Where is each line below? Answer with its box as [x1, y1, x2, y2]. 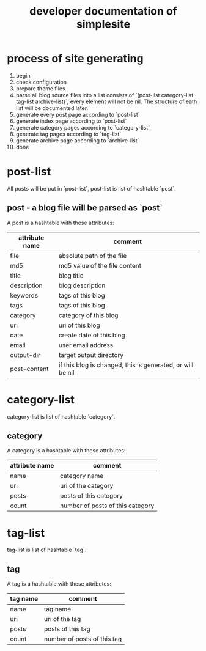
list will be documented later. [15, 104, 89, 111]
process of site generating [7, 52, 144, 65]
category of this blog [58, 311, 119, 319]
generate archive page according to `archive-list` [15, 136, 139, 144]
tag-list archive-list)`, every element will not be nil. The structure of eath [15, 98, 197, 105]
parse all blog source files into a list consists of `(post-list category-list [15, 91, 194, 98]
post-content [10, 364, 49, 373]
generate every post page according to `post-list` [15, 111, 140, 118]
